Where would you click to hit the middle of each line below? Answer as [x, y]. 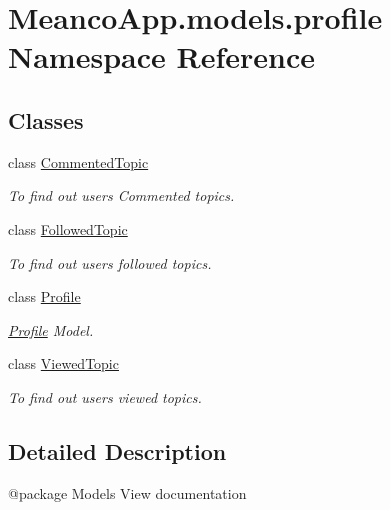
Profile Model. [51, 329]
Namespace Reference [161, 56]
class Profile [44, 296]
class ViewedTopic [63, 363]
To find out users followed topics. [110, 262]
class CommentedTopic [78, 161]
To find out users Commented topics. [121, 195]
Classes [46, 119]
